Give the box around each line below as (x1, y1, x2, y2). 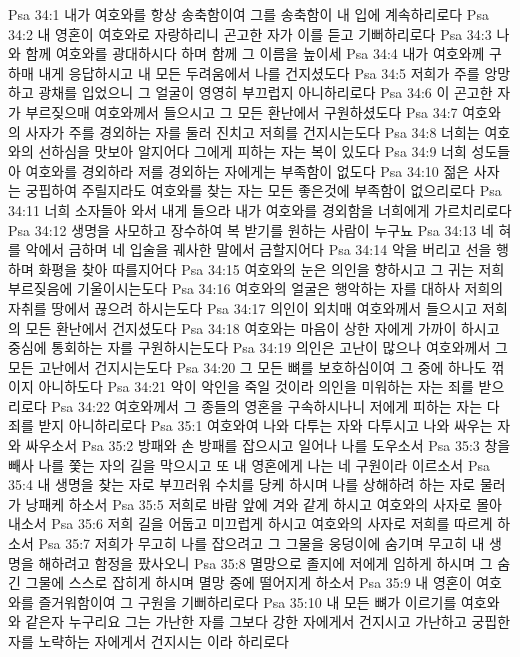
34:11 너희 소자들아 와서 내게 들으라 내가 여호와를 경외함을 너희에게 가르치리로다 (8, 199, 512, 220)
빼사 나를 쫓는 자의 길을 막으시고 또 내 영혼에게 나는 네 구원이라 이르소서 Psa (8, 454, 490, 475)
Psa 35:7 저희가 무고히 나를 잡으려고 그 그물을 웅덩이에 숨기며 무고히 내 (38, 533, 485, 554)
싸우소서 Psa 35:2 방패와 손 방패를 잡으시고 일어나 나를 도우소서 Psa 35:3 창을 (25, 435, 511, 456)
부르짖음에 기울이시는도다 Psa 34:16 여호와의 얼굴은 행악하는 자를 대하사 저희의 (8, 278, 504, 299)
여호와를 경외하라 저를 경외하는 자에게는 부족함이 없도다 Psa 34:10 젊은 (25, 160, 470, 181)
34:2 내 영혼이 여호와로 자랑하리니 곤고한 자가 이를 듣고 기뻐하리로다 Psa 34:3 (8, 23, 492, 44)
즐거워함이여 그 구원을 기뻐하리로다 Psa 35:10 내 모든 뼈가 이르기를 (38, 591, 457, 612)
